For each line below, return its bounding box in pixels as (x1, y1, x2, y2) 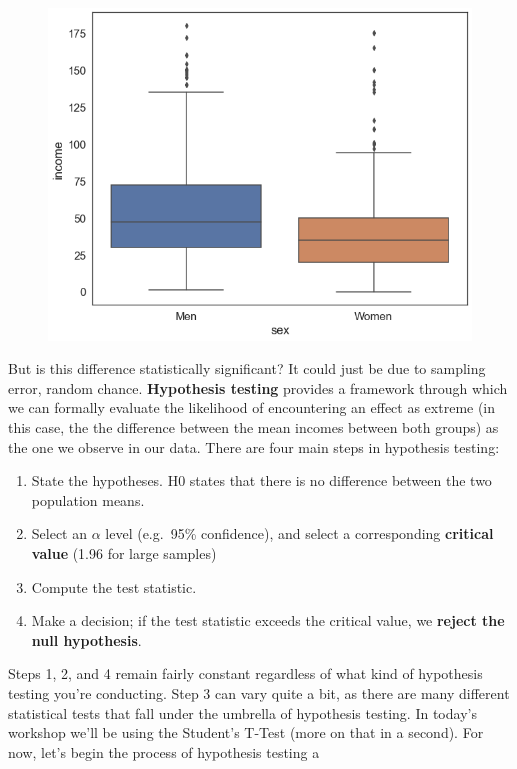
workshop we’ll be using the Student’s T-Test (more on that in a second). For (8, 722, 484, 743)
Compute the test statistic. (31, 576, 197, 597)
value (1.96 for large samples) (31, 542, 217, 563)
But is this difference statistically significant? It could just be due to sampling (8, 358, 486, 379)
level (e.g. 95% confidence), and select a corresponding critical (105, 523, 494, 544)
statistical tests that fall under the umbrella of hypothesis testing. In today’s (8, 702, 477, 723)
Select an (31, 523, 88, 544)
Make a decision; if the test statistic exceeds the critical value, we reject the (31, 610, 505, 631)
